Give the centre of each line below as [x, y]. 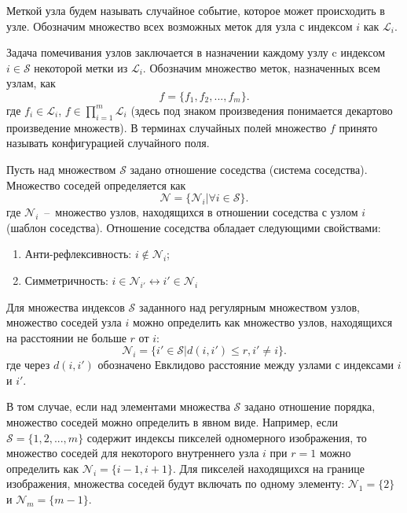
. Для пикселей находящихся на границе [269, 468]
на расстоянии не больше [66, 337]
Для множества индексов [66, 306]
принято [358, 127]
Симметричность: [66, 280]
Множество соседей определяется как [96, 185]
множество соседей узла [64, 322]
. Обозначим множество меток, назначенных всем [261, 67]
